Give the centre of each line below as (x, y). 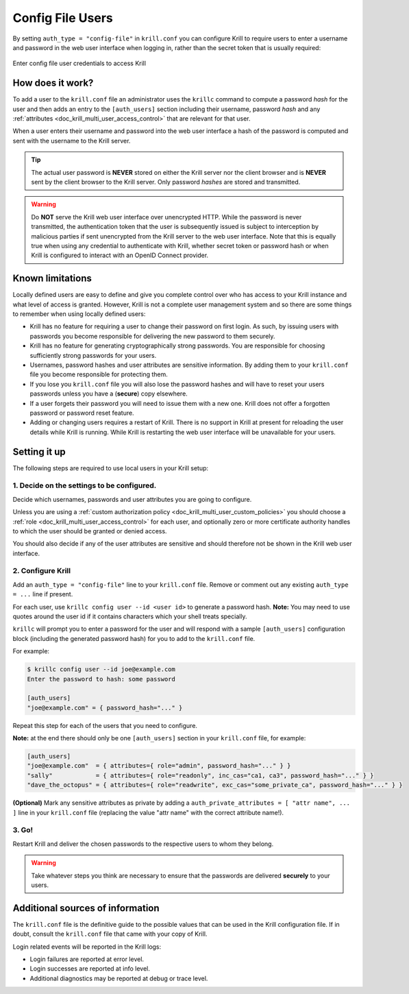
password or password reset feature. (82, 413)
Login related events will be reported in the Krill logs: (87, 947)
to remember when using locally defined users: (79, 314)
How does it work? (53, 83)
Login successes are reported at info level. (90, 969)
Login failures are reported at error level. (87, 959)
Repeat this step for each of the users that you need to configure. (105, 725)
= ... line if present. (43, 594)
